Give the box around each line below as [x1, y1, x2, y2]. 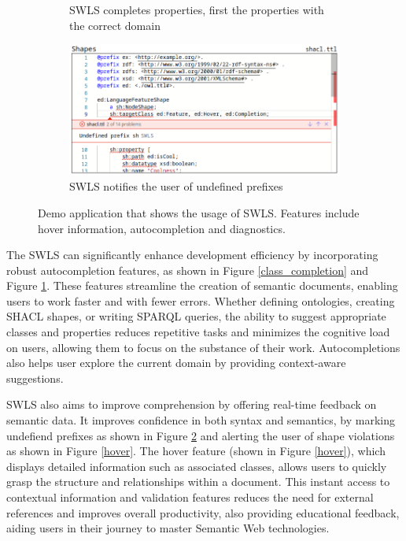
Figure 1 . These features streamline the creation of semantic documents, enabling [6, 277, 398, 294]
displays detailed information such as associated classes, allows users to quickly [6, 458, 387, 474]
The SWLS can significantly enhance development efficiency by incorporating [6, 246, 378, 263]
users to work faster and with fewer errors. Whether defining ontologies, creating [6, 292, 395, 309]
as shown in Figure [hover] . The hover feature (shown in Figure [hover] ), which [6, 443, 386, 459]
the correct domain [69, 17, 161, 33]
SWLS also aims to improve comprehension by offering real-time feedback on [6, 396, 377, 413]
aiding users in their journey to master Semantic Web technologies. [6, 520, 330, 536]
